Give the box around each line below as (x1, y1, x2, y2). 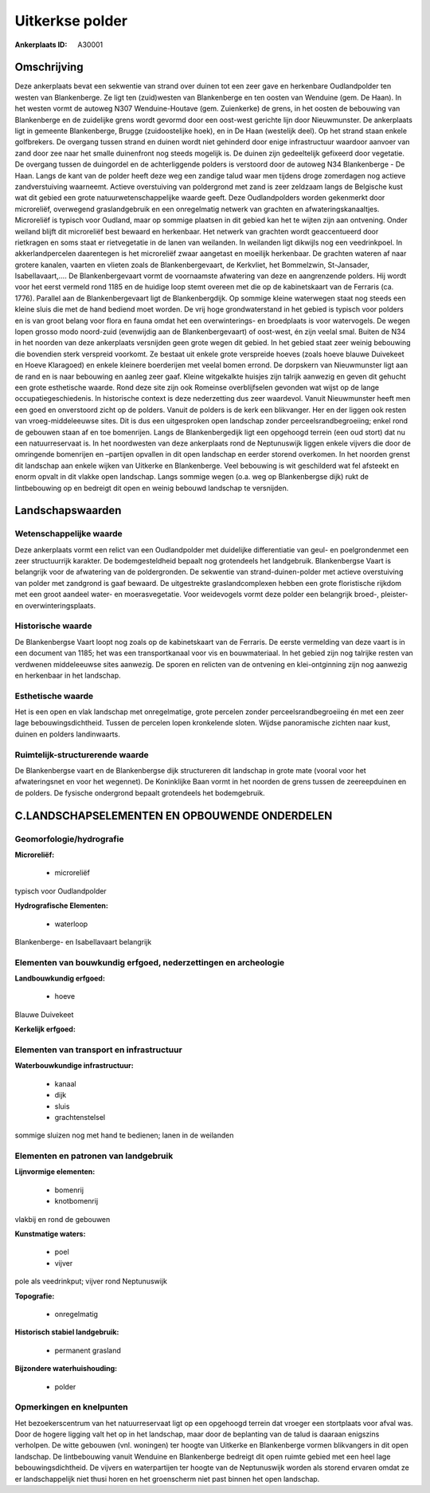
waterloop (54, 919, 88, 929)
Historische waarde (14, 620, 92, 631)
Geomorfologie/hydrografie (14, 833, 124, 844)
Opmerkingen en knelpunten (14, 1401, 128, 1412)
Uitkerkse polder (14, 12, 127, 29)
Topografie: (14, 1291, 55, 1301)
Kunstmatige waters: (14, 1229, 86, 1239)
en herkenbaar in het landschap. (14, 670, 121, 680)
